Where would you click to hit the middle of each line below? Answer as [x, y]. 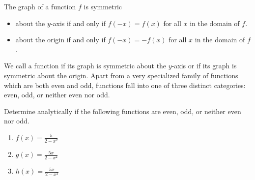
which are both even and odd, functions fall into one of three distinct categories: [125, 85]
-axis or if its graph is [204, 66]
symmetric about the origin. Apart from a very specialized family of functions [121, 75]
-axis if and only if [78, 23]
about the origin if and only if [60, 40]
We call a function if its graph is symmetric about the [85, 66]
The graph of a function [40, 6]
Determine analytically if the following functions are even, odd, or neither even [123, 111]
